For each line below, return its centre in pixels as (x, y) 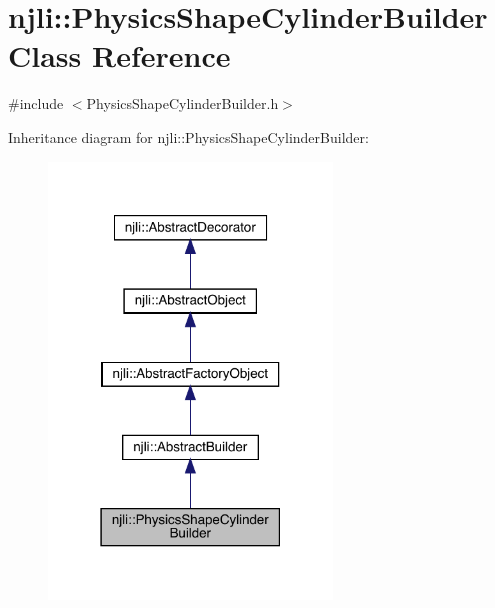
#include (36, 103)
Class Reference (119, 55)
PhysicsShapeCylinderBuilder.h (182, 103)
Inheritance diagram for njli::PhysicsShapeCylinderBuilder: (188, 136)
